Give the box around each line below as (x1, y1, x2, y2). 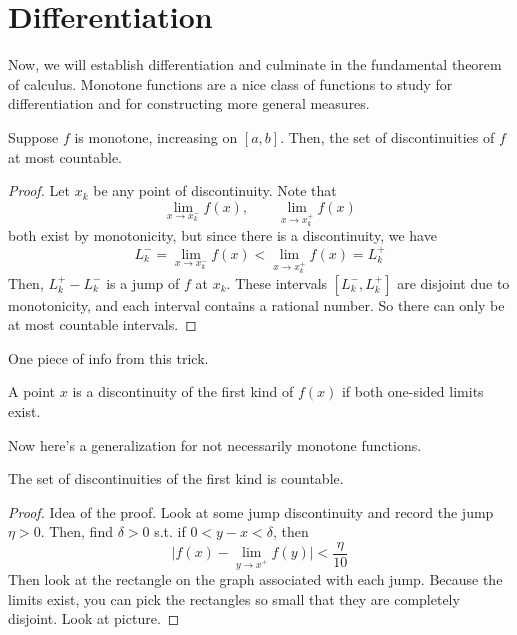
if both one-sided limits (341, 381, 484, 402)
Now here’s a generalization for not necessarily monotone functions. (8, 434, 422, 455)
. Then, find (40, 521, 113, 542)
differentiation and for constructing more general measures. (8, 93, 370, 114)
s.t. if (154, 521, 186, 542)
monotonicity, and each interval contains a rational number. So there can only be (8, 294, 505, 315)
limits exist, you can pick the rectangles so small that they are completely (8, 588, 460, 609)
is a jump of (106, 272, 180, 293)
